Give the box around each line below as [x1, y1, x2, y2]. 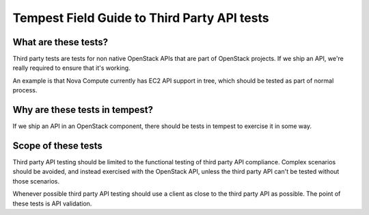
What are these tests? [12, 36, 109, 48]
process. [12, 86, 38, 94]
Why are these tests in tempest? [12, 104, 154, 116]
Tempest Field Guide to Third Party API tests [12, 10, 269, 25]
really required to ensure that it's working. [12, 64, 131, 72]
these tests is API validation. [12, 199, 92, 207]
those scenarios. [12, 177, 60, 185]
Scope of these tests [12, 140, 102, 151]
